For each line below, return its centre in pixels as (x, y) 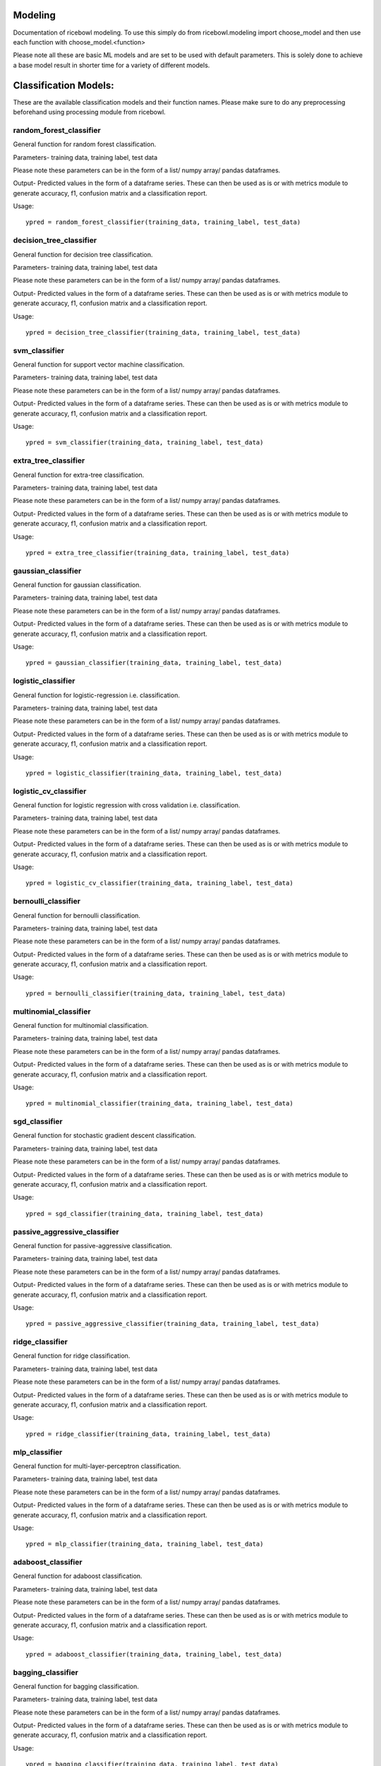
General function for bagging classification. (76, 1686)
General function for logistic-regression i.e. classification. (96, 695)
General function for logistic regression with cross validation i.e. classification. (127, 805)
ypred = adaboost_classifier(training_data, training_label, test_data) (154, 1654)
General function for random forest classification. (85, 144)
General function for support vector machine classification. (99, 365)
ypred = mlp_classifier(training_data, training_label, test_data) (145, 1544)
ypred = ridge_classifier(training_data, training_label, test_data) (149, 1434)
